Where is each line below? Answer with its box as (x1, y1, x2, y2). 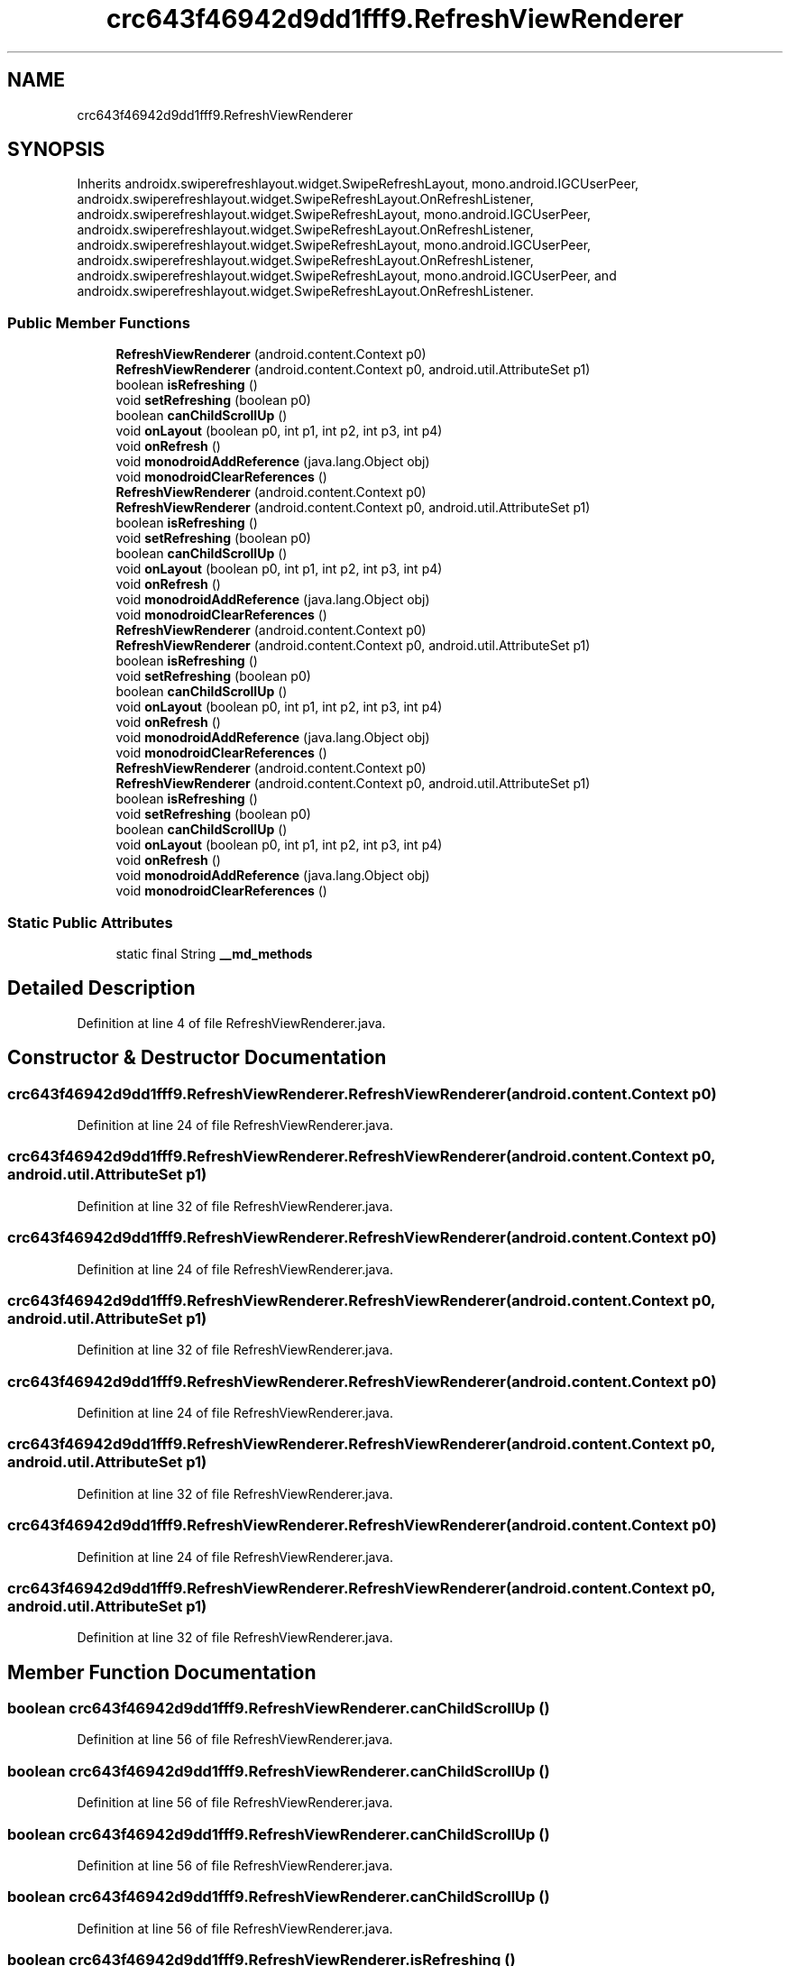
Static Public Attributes (7, 913, 173, 932)
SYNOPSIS (7, 138, 106, 161)
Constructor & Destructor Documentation (7, 1046, 387, 1070)
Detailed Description (7, 977, 196, 1000)
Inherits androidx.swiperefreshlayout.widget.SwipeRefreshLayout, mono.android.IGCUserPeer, (77, 176, 639, 192)
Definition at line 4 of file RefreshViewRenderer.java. (77, 1015, 386, 1031)
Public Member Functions (7, 313, 190, 332)
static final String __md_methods (115, 945, 313, 961)
